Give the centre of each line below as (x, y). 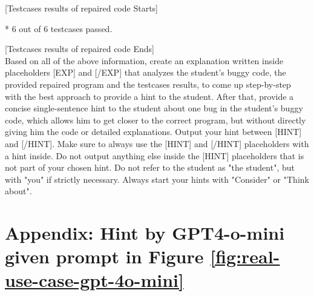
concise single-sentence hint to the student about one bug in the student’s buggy (154, 108)
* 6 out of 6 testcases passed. (59, 28)
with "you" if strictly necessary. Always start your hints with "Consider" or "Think (157, 179)
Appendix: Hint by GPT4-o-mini (145, 233)
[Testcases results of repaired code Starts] (81, 8)
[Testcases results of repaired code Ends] (80, 49)
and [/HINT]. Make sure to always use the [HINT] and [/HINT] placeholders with (157, 143)
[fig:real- (245, 256)
